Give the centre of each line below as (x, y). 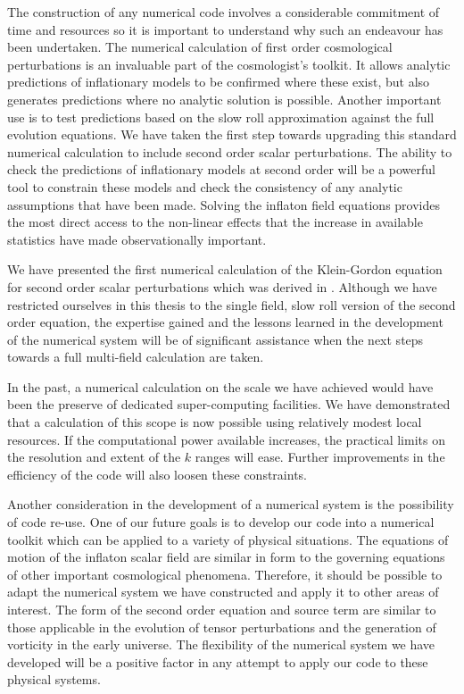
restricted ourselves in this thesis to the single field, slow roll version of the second (232, 304)
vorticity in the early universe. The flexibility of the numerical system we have (221, 644)
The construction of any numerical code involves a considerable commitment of (224, 12)
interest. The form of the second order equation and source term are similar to (222, 609)
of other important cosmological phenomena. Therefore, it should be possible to (225, 574)
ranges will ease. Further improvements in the (320, 457)
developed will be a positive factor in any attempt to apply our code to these (218, 661)
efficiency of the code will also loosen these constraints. (157, 474)
